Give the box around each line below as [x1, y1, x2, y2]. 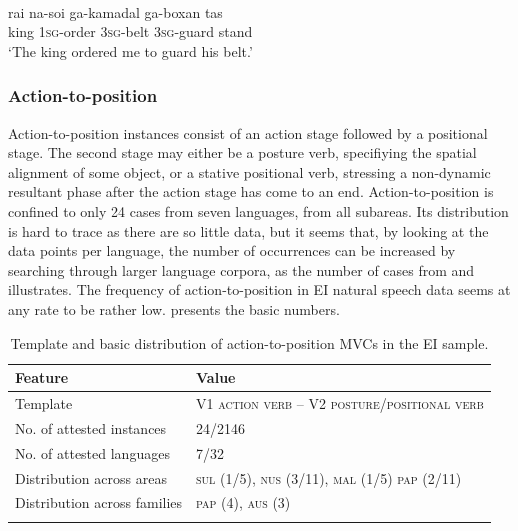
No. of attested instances [15, 417, 167, 438]
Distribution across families [15, 492, 183, 513]
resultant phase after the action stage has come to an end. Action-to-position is [8, 181, 494, 202]
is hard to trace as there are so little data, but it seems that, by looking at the [8, 220, 489, 241]
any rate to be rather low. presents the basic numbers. [8, 298, 340, 319]
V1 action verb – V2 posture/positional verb [196, 392, 484, 413]
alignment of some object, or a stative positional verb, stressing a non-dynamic [8, 161, 491, 182]
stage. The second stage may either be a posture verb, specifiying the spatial [8, 142, 477, 163]
